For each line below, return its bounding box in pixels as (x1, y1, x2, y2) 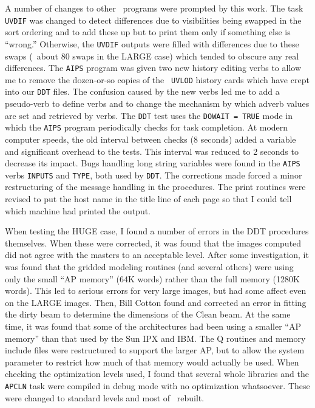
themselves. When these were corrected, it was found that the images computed (5, 236, 302, 249)
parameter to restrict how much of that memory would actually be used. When (5, 355, 299, 368)
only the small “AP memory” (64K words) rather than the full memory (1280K (5, 272, 300, 285)
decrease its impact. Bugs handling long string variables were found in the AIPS (5, 157, 300, 169)
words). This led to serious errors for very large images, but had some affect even (5, 284, 307, 297)
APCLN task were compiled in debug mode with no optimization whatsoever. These (5, 379, 310, 392)
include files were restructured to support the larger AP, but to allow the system (5, 344, 305, 356)
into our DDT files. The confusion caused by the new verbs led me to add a (5, 85, 280, 98)
